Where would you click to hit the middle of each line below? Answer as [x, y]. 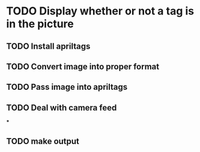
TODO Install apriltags [48, 46]
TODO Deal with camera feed [62, 108]
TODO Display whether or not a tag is [100, 11]
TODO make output [43, 141]
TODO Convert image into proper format [83, 67]
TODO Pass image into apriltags [67, 87]
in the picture [40, 24]
